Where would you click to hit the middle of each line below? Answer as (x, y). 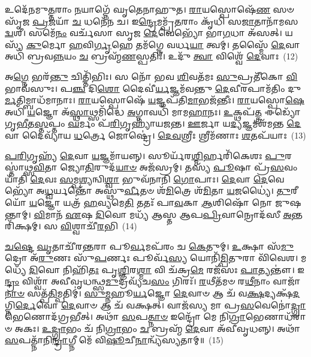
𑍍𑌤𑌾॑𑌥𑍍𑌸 (19, 167)
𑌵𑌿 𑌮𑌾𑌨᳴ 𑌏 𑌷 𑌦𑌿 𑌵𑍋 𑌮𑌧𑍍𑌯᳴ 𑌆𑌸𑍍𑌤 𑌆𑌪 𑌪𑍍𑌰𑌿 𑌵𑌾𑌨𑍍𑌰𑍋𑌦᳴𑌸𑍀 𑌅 (163, 214)
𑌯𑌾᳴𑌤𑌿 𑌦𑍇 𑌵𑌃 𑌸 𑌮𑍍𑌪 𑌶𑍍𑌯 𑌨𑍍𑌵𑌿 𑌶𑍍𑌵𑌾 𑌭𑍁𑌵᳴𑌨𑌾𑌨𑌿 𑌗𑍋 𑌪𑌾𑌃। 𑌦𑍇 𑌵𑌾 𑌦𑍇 (136, 178)
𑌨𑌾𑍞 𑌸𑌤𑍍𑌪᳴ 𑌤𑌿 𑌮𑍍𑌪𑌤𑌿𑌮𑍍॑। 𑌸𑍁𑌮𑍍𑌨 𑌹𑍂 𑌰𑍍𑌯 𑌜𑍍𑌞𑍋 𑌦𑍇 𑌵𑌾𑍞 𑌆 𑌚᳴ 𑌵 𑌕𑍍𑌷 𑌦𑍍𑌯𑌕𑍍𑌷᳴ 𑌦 (153, 293)
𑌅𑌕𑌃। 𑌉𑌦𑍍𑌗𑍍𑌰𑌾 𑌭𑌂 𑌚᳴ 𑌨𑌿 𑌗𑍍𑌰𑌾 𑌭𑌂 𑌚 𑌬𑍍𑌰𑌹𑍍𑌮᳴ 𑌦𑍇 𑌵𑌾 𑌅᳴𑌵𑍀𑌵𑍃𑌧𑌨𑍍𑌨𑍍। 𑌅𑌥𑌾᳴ (158, 328)
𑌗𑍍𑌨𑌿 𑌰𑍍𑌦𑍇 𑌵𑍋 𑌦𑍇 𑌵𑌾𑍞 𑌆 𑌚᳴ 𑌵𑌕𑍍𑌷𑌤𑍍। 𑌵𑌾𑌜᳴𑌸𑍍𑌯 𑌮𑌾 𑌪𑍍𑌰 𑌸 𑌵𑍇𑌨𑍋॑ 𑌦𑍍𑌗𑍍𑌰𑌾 (155, 304)
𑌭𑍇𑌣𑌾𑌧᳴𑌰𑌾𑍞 (276, 316)
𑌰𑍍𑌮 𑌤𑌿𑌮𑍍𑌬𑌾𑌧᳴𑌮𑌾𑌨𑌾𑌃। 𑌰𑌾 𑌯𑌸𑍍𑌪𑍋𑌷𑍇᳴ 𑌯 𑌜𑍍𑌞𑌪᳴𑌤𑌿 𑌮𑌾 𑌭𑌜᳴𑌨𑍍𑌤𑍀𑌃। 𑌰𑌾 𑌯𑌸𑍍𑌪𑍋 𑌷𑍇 (155, 100)
